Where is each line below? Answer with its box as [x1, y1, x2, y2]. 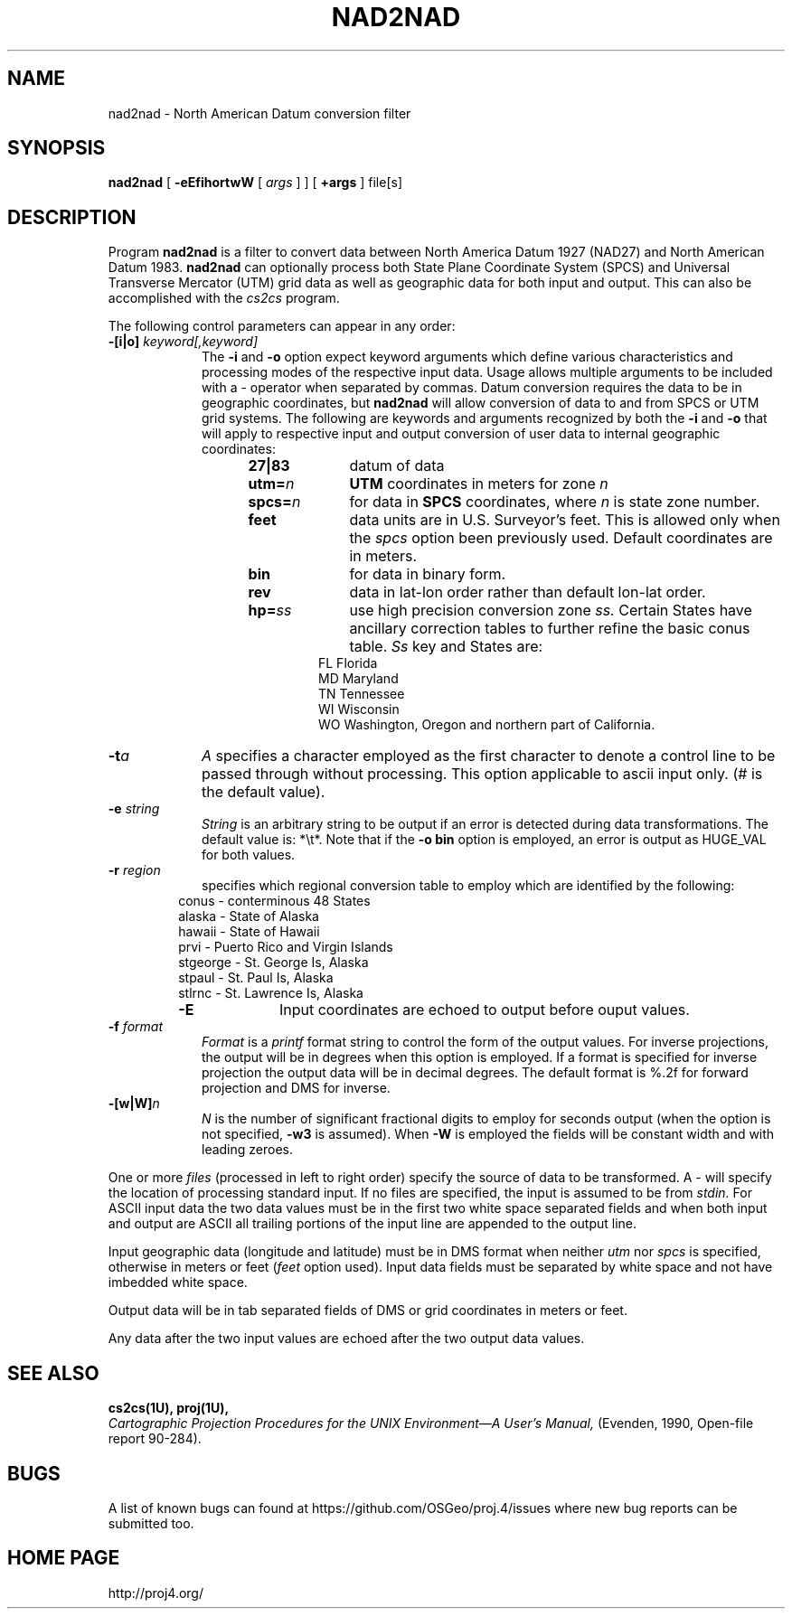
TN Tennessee [318, 686, 405, 702]
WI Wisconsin [318, 701, 400, 718]
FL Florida [318, 655, 378, 672]
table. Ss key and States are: [349, 637, 543, 656]
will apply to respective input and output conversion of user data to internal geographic [202, 426, 721, 442]
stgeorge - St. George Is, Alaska [178, 954, 369, 971]
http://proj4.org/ [108, 1584, 203, 1601]
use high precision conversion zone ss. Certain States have [349, 601, 752, 620]
